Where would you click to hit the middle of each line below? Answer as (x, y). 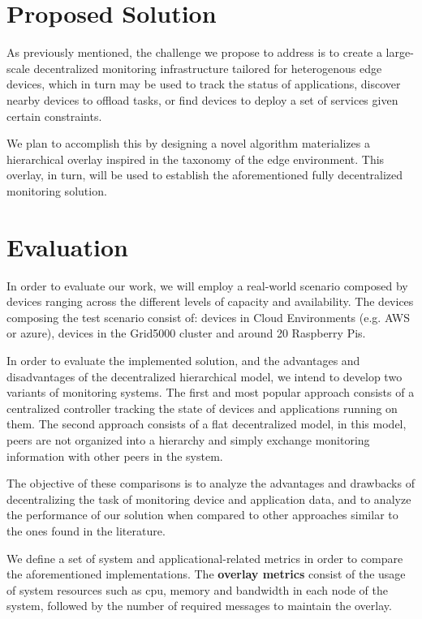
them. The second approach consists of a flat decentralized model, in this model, (207, 424)
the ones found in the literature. (86, 530)
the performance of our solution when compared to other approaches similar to (202, 515)
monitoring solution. (57, 190)
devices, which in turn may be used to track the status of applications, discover (204, 84)
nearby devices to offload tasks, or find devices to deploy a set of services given (202, 99)
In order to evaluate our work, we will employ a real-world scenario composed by (207, 285)
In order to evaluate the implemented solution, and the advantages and (183, 360)
